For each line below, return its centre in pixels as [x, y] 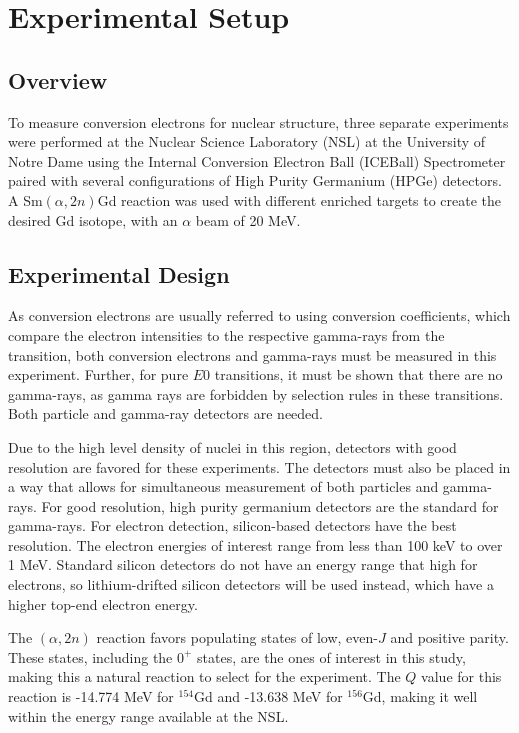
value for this [461, 676]
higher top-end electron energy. [103, 603]
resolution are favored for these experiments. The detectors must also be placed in [259, 466]
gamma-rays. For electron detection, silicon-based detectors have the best [232, 525]
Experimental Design [119, 273]
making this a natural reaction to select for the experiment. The [204, 676]
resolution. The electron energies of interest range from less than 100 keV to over [255, 544]
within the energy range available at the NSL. [148, 715]
